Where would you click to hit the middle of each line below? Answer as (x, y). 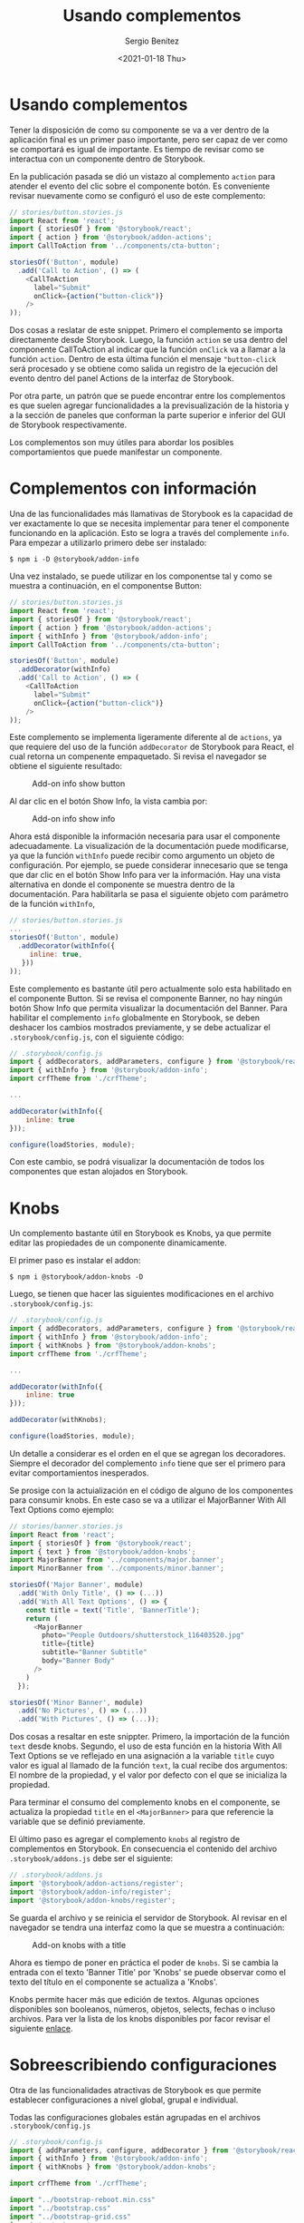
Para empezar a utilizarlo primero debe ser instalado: (108, 543)
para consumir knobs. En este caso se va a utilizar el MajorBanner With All (148, 1500)
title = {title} (68, 1644)
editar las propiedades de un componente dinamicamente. (119, 1243)
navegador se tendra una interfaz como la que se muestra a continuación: (147, 1927)
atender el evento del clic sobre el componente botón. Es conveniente (140, 186)
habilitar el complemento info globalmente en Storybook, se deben (135, 1018)
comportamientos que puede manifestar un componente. (116, 452)
